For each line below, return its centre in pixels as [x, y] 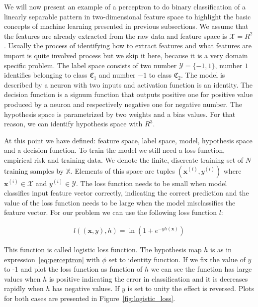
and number [117, 75]
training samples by [34, 170]
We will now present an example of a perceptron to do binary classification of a [125, 6]
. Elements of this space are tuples [123, 170]
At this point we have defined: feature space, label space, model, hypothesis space [128, 140]
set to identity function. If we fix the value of [177, 259]
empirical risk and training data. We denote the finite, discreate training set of [124, 159]
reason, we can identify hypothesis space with [73, 124]
